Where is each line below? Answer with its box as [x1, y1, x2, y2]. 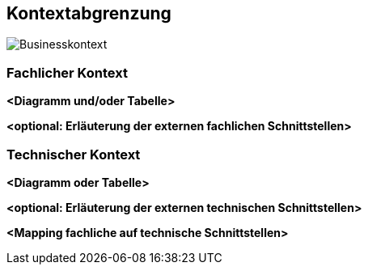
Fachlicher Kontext [6, 64, 128, 81]
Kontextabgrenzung [6, 3, 171, 23]
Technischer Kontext [6, 146, 141, 163]
